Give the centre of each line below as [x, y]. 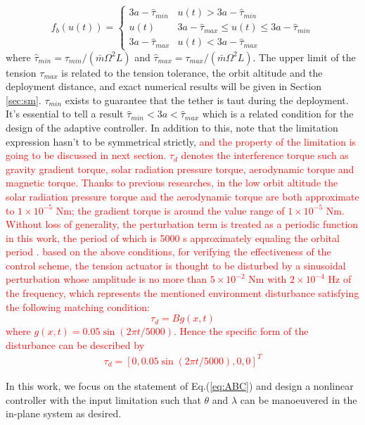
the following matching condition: [78, 306]
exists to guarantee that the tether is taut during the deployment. [207, 100]
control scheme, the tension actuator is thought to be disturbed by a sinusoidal [176, 265]
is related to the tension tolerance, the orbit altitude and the [192, 72]
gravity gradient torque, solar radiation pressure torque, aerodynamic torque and [180, 169]
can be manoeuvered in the [299, 399]
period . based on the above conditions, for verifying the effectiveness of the [168, 252]
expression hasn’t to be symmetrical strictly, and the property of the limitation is [181, 141]
